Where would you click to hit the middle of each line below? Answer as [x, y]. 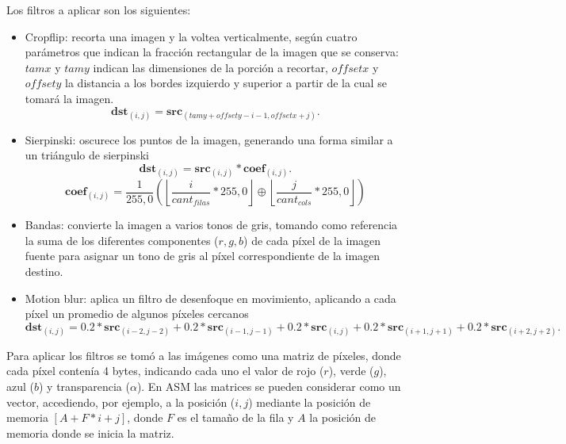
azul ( [20, 387]
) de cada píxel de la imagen [312, 240]
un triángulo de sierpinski [87, 155]
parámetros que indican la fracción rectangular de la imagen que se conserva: [212, 52]
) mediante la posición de [310, 402]
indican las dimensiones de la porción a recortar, [210, 67]
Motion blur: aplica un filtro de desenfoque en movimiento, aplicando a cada [210, 298]
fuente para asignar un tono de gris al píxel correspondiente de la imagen [203, 256]
